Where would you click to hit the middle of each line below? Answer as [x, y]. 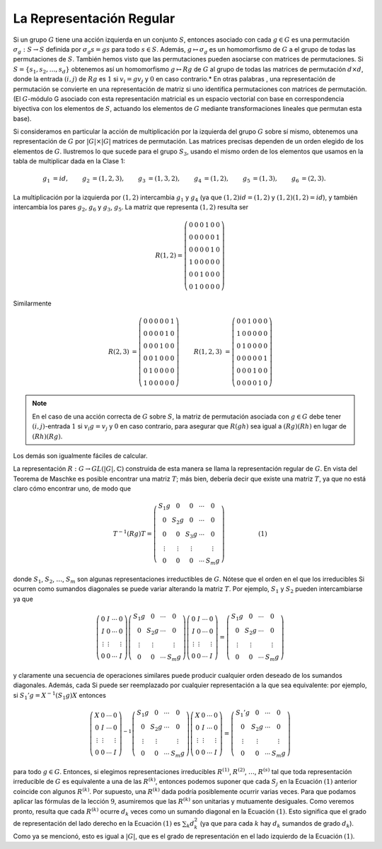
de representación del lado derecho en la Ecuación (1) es [97, 823]
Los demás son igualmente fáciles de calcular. [80, 455]
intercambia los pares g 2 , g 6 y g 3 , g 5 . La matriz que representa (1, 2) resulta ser [131, 208]
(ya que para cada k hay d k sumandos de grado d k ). [277, 824]
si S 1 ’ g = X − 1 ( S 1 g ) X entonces [59, 696]
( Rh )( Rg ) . [47, 436]
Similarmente [33, 303]
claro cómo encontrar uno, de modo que [72, 488]
